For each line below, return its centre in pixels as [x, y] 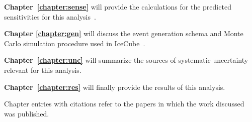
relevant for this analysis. [43, 70]
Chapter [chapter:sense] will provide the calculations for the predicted [118, 7]
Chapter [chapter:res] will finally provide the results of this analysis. [115, 87]
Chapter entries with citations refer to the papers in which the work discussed [124, 104]
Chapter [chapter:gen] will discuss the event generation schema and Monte [124, 33]
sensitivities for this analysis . [50, 16]
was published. [27, 113]
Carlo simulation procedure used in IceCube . [75, 43]
